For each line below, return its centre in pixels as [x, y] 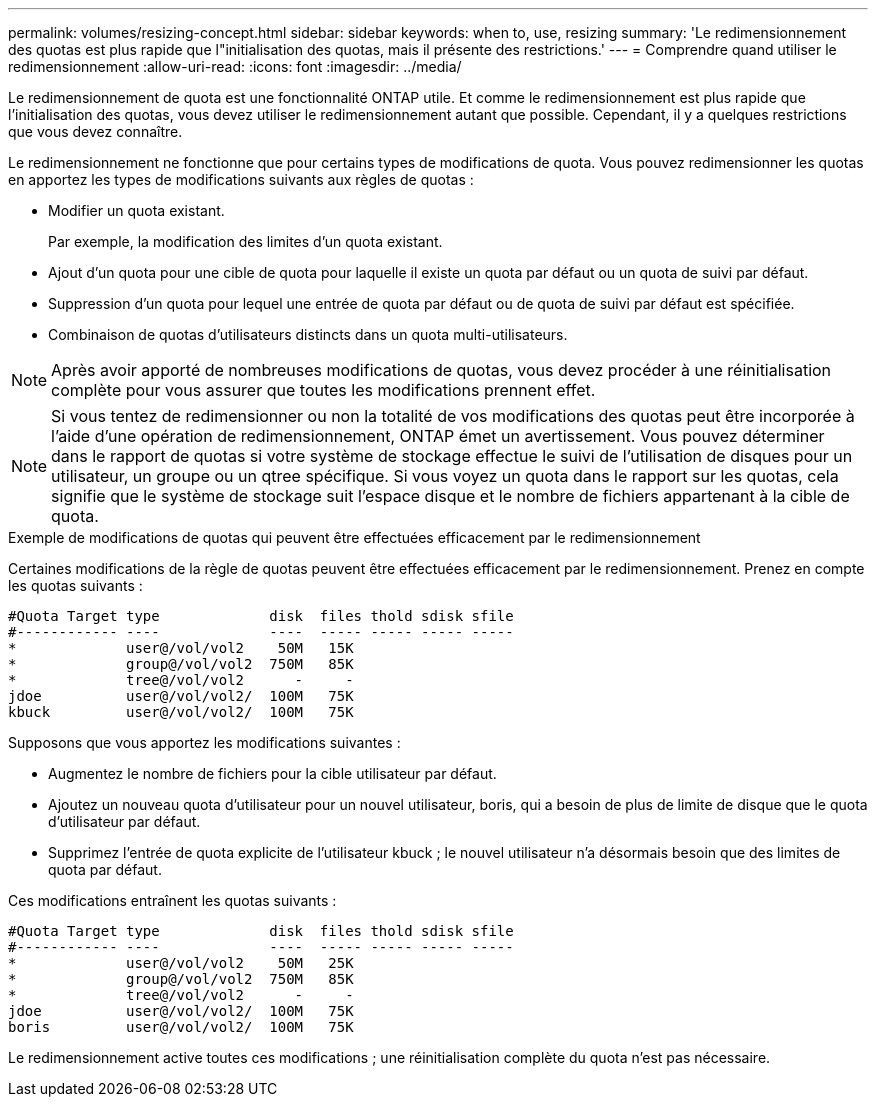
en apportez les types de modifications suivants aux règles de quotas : [241, 179]
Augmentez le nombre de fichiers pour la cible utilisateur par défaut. [272, 773]
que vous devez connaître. [95, 131]
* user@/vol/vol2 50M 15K [181, 648]
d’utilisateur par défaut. [124, 821]
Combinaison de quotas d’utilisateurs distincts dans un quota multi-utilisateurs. [308, 334]
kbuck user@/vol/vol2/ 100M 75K [181, 712]
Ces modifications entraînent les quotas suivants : [172, 900]
